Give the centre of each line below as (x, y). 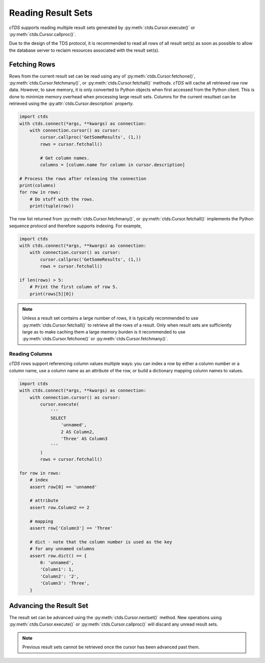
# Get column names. (65, 158)
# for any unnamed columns (62, 549)
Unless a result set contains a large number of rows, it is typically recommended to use (110, 318)
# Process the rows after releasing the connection (83, 179)
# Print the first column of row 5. (74, 287)
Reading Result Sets (51, 13)
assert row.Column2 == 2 (60, 507)
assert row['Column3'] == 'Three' (71, 528)
